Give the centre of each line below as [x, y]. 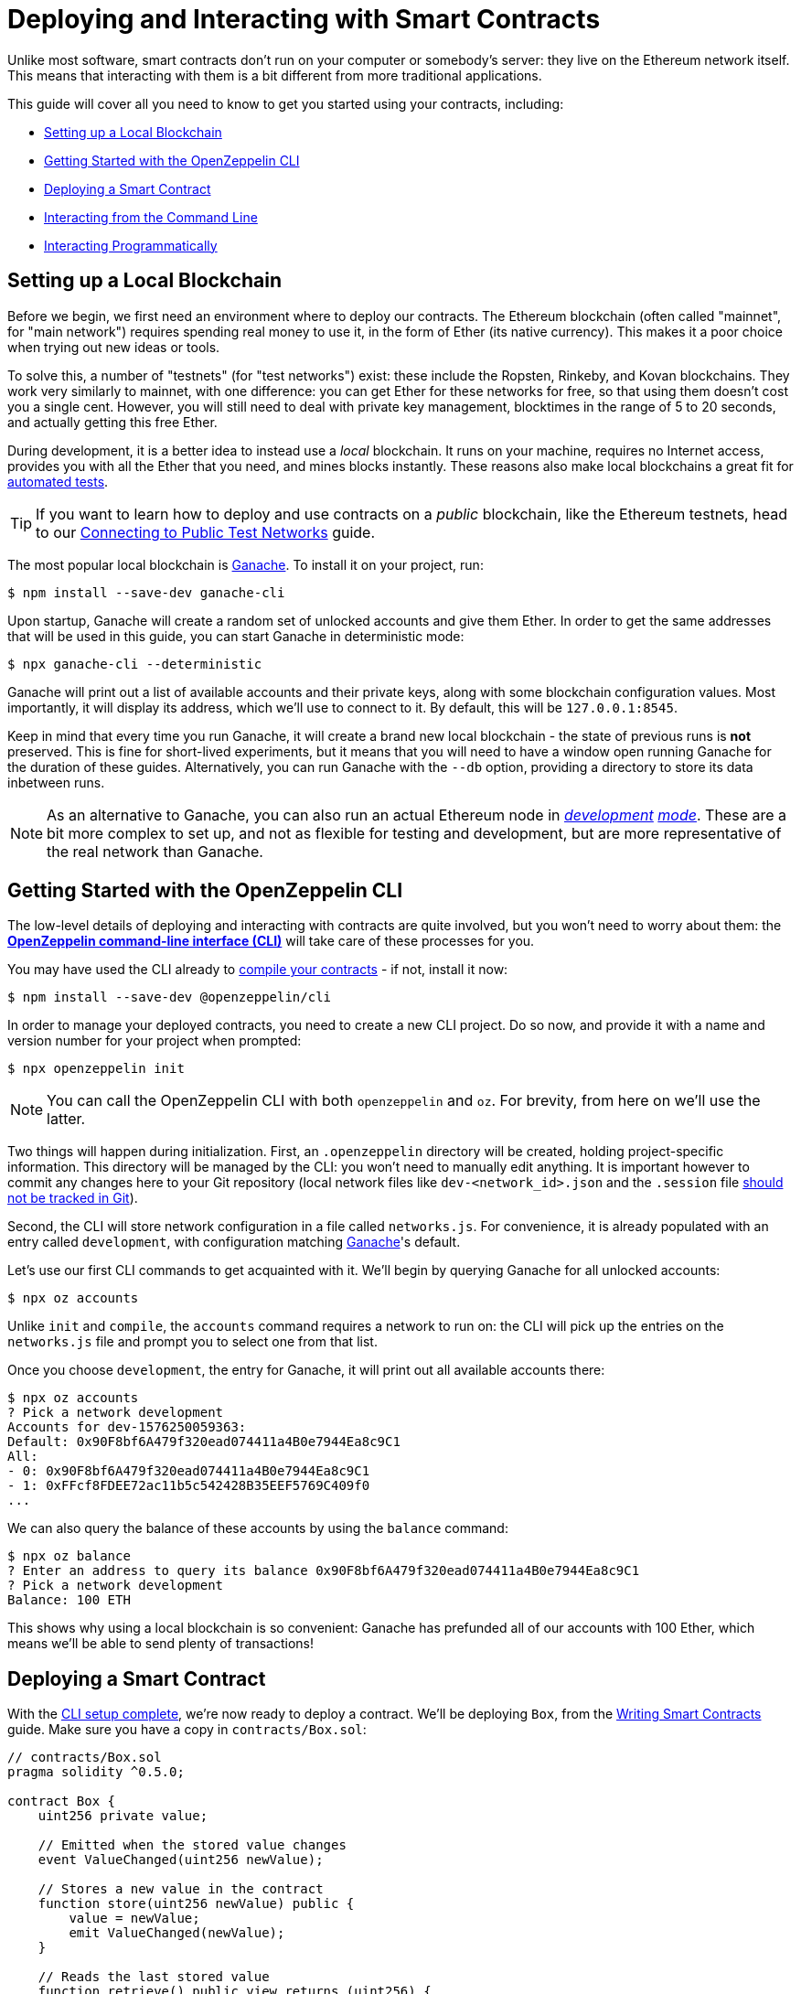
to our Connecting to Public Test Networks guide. [206, 532]
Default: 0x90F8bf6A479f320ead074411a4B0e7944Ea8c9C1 [204, 1442]
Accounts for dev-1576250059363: [127, 1427]
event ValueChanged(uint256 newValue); [181, 1860]
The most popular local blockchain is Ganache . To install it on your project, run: [246, 564]
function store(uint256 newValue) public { [196, 1904]
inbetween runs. [56, 782]
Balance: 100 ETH [69, 1600]
